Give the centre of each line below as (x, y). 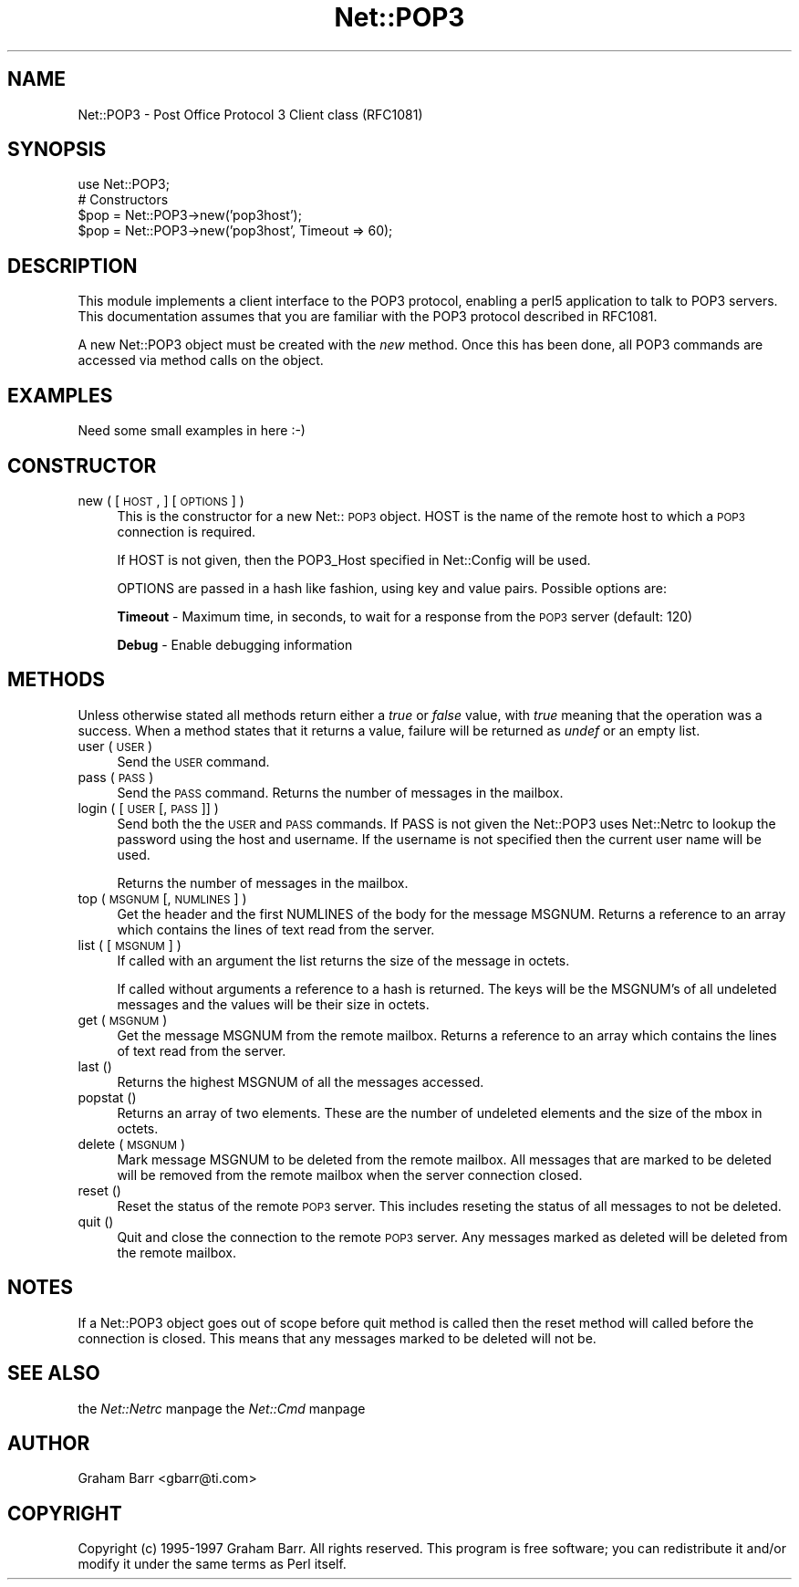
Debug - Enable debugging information (235, 644)
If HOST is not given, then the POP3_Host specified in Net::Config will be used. (354, 559)
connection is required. (187, 531)
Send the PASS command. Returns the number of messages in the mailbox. (340, 792)
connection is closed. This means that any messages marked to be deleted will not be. (337, 1338)
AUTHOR (49, 1443)
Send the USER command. (193, 761)
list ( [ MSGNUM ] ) (130, 945)
